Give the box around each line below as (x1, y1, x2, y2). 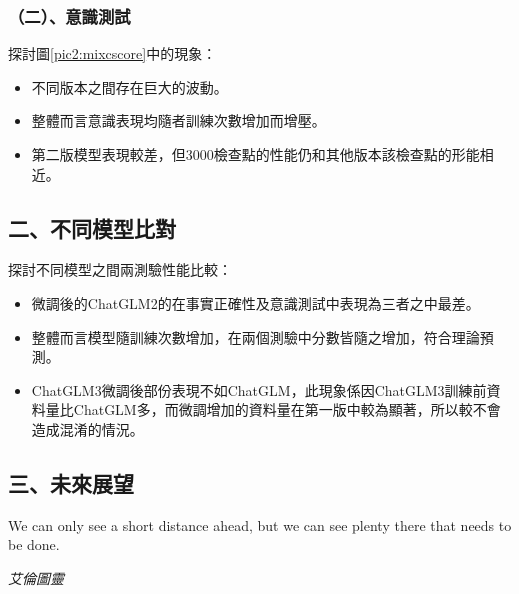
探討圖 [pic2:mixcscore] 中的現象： (8, 43, 217, 64)
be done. (8, 534, 60, 555)
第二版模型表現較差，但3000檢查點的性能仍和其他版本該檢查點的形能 (31, 144, 480, 164)
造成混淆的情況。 (31, 418, 144, 439)
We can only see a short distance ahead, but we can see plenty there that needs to (8, 514, 512, 535)
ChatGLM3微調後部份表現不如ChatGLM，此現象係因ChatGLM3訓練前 (31, 379, 487, 400)
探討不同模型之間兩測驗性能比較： (8, 259, 232, 280)
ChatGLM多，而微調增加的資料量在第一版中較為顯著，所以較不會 (73, 399, 501, 420)
